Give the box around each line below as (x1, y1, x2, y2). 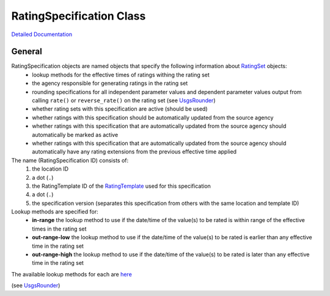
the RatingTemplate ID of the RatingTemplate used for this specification (32, 182, 211, 190)
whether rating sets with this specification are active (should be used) (32, 105, 208, 113)
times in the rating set (32, 225, 87, 232)
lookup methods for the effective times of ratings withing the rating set (32, 71, 210, 78)
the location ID (32, 165, 69, 172)
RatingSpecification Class (11, 9, 146, 23)
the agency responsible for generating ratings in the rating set (32, 80, 188, 87)
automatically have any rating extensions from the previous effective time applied (32, 148, 237, 155)
